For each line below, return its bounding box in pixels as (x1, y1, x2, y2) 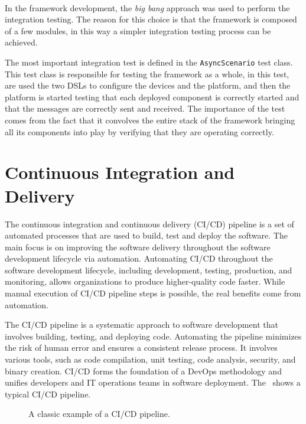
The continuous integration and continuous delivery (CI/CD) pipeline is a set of (5, 217, 294, 230)
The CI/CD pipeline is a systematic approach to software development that (5, 318, 278, 331)
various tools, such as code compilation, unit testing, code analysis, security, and (5, 353, 296, 366)
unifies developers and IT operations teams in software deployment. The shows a (5, 376, 301, 389)
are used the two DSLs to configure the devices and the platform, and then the (5, 79, 291, 92)
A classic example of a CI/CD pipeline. (28, 407, 170, 420)
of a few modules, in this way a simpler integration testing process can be (5, 24, 271, 37)
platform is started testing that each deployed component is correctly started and (5, 90, 300, 103)
